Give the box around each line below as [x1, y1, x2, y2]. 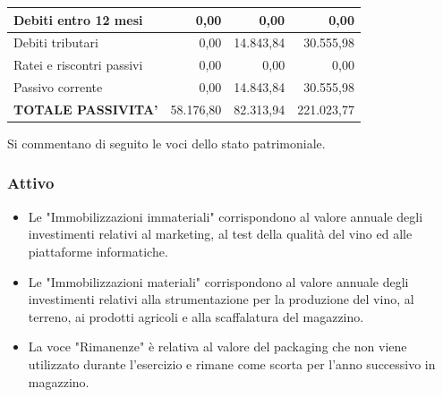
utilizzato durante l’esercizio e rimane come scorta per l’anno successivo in [28, 354, 436, 373]
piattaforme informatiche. [28, 241, 168, 260]
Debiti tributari [13, 33, 98, 52]
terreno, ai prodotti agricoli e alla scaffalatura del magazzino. [28, 307, 364, 325]
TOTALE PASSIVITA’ [13, 99, 158, 118]
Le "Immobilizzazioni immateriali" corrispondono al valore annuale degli [28, 207, 423, 225]
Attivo [7, 172, 55, 194]
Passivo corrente [13, 78, 103, 97]
